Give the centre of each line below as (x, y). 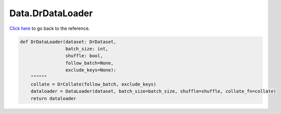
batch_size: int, (87, 49)
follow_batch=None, (89, 63)
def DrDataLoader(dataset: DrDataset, (68, 42)
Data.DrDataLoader (51, 13)
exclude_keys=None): (91, 70)
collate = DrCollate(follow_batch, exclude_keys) (93, 84)
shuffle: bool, (84, 56)
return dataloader (53, 98)
